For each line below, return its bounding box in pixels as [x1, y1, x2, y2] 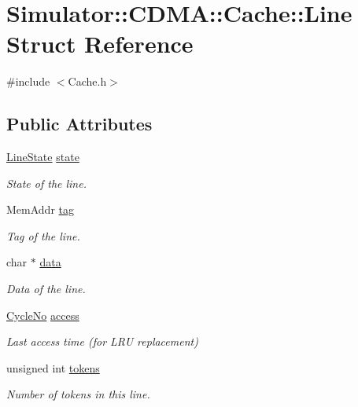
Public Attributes [6, 112, 153, 136]
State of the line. [6, 174, 87, 191]
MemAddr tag [6, 201, 74, 218]
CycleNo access [6, 306, 79, 323]
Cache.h [68, 73, 107, 90]
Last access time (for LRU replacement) [6, 333, 198, 350]
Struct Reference [6, 27, 194, 60]
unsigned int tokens [6, 359, 100, 376]
